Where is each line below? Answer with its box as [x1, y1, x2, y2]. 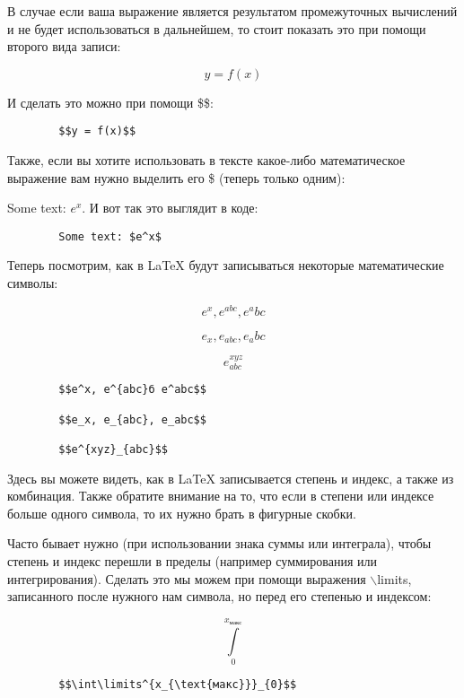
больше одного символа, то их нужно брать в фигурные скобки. [7, 503, 356, 522]
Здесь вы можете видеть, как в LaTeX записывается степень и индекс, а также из [7, 468, 454, 487]
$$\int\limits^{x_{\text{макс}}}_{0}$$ [58, 678, 297, 692]
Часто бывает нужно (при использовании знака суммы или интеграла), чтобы [7, 534, 432, 553]
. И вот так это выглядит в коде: [82, 198, 258, 217]
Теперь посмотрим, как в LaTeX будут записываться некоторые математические [7, 256, 444, 275]
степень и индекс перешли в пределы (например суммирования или [7, 552, 378, 571]
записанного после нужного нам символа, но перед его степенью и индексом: [7, 587, 432, 606]
